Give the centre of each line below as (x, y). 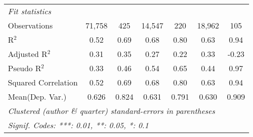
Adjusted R (28, 54)
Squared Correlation (43, 82)
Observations (30, 25)
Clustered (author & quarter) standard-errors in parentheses (111, 111)
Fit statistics (30, 11)
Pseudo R (25, 68)
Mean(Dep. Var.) (37, 96)
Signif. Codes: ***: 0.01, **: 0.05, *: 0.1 (78, 125)
